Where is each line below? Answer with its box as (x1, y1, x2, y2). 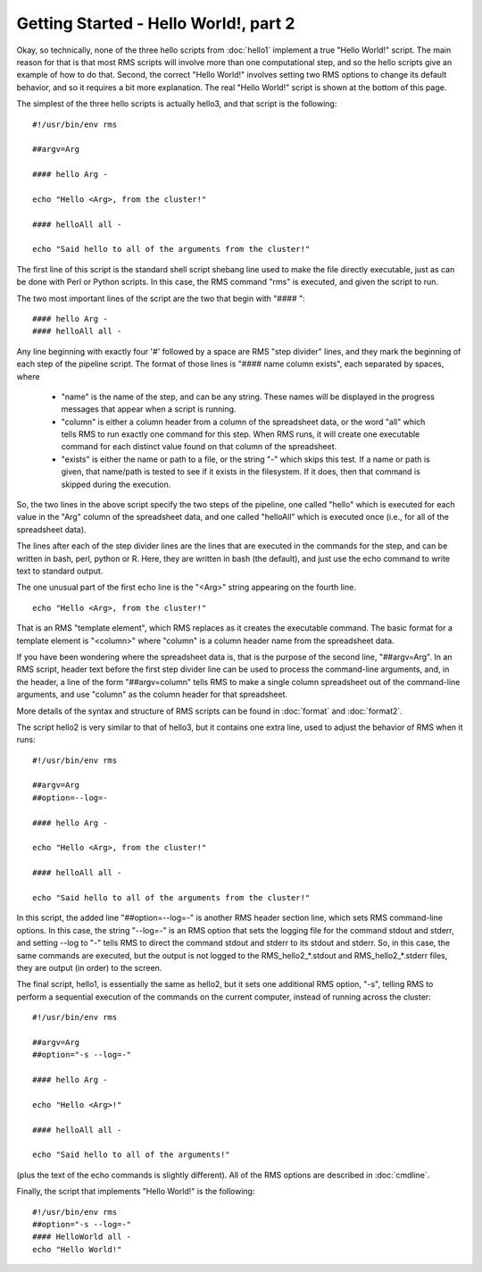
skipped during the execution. (61, 479, 171, 490)
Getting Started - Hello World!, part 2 (16, 13, 295, 33)
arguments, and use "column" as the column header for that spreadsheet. (16, 689, 288, 700)
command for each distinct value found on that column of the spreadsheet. (61, 441, 337, 452)
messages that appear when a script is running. (61, 404, 237, 414)
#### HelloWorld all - (32, 1232, 132, 1242)
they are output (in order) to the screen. (16, 962, 162, 973)
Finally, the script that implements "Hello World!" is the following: (16, 1186, 255, 1197)
